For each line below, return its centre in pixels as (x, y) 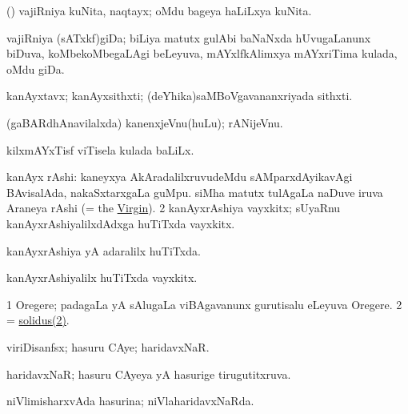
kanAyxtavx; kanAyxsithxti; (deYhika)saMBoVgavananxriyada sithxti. (180, 96)
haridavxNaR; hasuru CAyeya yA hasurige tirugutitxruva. (149, 374)
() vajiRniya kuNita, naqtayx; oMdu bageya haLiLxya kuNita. (159, 10)
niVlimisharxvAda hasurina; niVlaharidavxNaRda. (130, 401)
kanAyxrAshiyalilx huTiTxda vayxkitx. (102, 277)
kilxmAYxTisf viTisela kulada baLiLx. (100, 149)
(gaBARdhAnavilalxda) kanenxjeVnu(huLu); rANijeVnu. (145, 122)
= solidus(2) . (38, 320)
